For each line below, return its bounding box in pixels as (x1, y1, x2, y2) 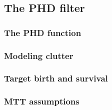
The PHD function (4, 26, 81, 38)
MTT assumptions (4, 95, 79, 107)
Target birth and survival (4, 72, 108, 84)
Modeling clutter (4, 49, 73, 61)
